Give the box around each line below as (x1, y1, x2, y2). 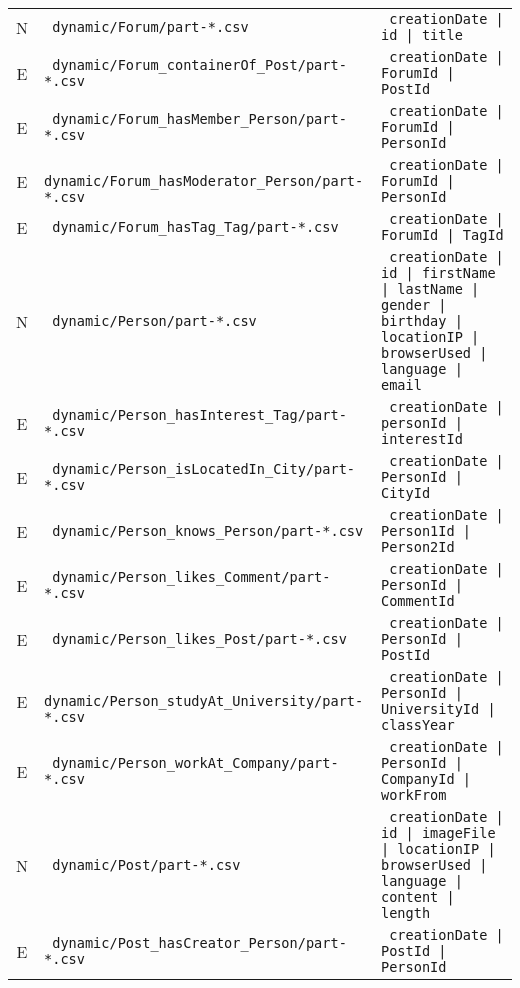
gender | (381, 297, 447, 313)
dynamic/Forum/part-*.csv (52, 19, 249, 35)
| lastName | (381, 281, 480, 297)
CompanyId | (381, 771, 472, 787)
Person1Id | (381, 523, 472, 539)
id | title (381, 27, 463, 43)
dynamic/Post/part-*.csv (52, 857, 241, 873)
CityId (381, 485, 431, 501)
